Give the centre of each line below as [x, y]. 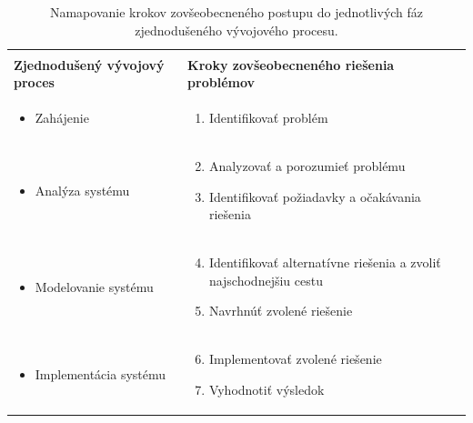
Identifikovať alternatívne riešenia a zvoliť [325, 262]
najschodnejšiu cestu [266, 280]
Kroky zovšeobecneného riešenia [291, 64]
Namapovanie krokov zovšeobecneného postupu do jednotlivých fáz [236, 12]
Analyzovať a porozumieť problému [307, 165]
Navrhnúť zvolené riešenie [281, 311]
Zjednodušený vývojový [89, 64]
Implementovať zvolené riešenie [295, 359]
